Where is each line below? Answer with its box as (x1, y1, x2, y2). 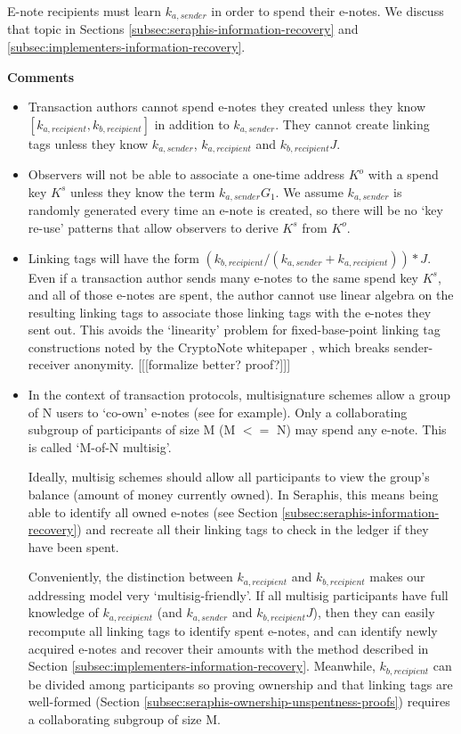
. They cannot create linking (275, 114, 430, 133)
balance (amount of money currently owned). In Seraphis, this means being (28, 485, 439, 504)
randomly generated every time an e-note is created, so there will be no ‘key (28, 201, 443, 219)
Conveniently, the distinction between (28, 567, 233, 586)
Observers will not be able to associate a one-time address (28, 165, 344, 184)
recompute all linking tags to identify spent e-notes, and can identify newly (28, 621, 438, 639)
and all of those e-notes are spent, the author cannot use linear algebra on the (28, 285, 454, 304)
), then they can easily (312, 603, 435, 622)
